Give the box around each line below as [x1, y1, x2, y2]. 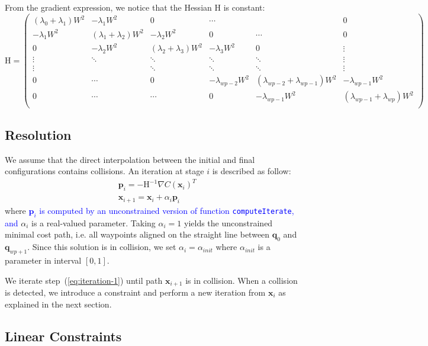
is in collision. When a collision [185, 274, 298, 286]
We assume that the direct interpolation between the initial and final [5, 153, 255, 165]
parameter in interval [5, 254, 82, 266]
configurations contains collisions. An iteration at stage [5, 165, 204, 177]
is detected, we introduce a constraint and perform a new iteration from [5, 286, 266, 298]
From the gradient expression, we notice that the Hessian [5, 1, 212, 13]
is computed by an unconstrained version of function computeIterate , [39, 204, 294, 216]
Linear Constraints [5, 326, 122, 345]
